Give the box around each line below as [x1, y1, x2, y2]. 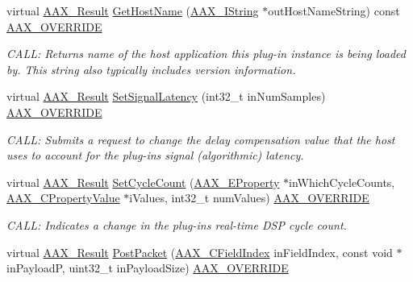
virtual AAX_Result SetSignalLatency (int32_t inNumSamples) [6, 88, 326, 105]
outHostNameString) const [268, 2, 400, 19]
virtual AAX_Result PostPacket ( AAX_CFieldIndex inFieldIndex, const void [6, 243, 393, 260]
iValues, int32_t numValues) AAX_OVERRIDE [129, 189, 369, 206]
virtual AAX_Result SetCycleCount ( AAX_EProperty [6, 173, 280, 190]
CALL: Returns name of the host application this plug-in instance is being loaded [6, 45, 406, 62]
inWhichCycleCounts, [289, 173, 395, 190]
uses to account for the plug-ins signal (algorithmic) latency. [6, 147, 304, 164]
